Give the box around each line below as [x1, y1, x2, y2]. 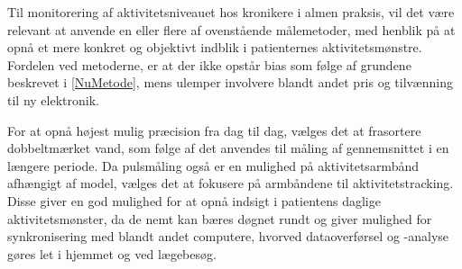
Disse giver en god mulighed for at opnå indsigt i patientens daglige [7, 191, 381, 210]
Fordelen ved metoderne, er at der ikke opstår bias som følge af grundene [7, 55, 411, 74]
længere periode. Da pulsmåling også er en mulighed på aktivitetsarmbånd [7, 156, 419, 175]
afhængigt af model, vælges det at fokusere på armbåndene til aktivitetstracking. [7, 174, 454, 193]
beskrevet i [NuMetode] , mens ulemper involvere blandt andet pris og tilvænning [7, 73, 453, 92]
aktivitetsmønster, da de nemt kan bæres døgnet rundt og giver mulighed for [7, 209, 432, 228]
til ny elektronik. [7, 90, 99, 109]
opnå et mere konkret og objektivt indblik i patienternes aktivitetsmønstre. [7, 38, 422, 57]
